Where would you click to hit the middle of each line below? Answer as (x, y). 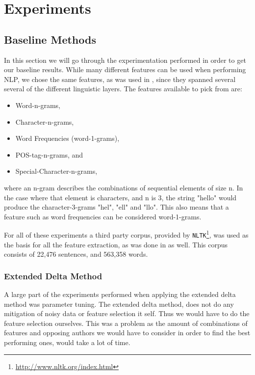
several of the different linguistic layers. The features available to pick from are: (123, 89)
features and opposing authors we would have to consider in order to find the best (127, 333)
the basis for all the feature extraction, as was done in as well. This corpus (116, 244)
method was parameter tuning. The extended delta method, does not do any (119, 304)
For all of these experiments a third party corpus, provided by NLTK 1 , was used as (126, 234)
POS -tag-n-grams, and (49, 154)
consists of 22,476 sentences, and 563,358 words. (76, 254)
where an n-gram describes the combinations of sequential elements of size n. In (124, 187)
